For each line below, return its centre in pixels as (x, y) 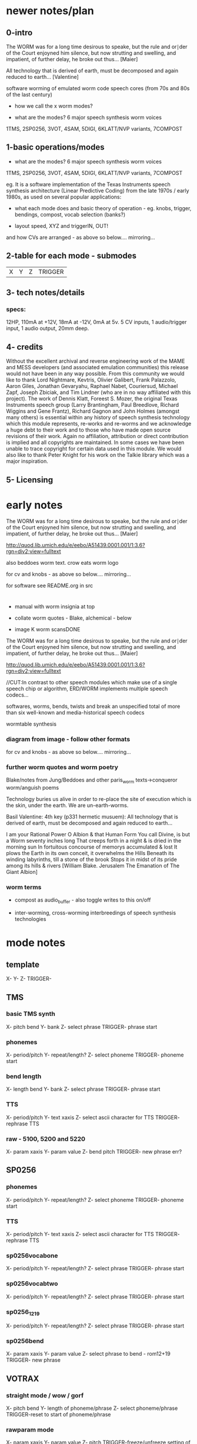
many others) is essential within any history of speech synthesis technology (98, 418)
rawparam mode (30, 1430)
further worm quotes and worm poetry (62, 767)
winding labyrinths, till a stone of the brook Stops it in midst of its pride (92, 860)
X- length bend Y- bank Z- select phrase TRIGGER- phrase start (83, 1089)
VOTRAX (23, 1378)
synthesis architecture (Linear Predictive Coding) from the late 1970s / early (98, 190)
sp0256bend (25, 1341)
